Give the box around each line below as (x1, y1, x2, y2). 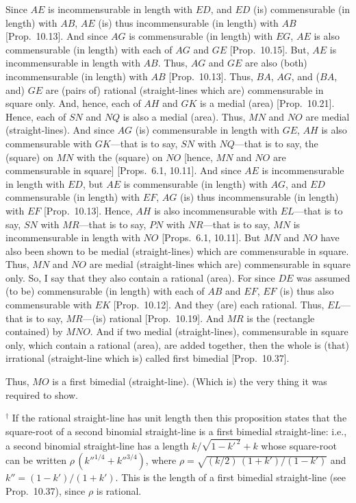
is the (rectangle (246, 310, 315, 325)
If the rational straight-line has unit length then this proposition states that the (12, 410, 347, 425)
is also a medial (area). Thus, (123, 109, 246, 123)
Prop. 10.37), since (5, 483, 86, 498)
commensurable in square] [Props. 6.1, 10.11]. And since (5, 163, 242, 177)
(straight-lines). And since (5, 123, 114, 137)
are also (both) (245, 56, 307, 70)
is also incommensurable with (154, 203, 278, 217)
